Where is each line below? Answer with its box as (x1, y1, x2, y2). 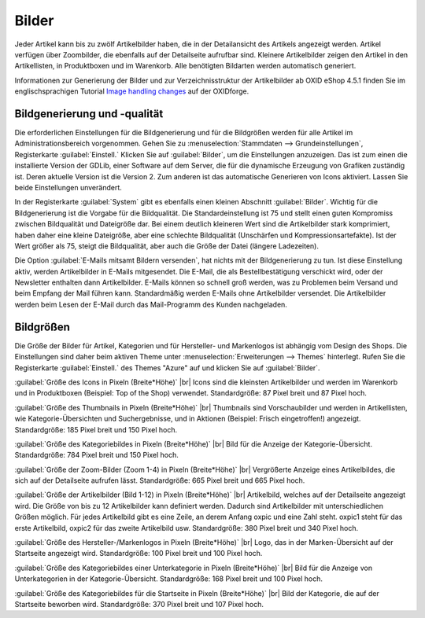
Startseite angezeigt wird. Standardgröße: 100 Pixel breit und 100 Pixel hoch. (14, 549, 263, 558)
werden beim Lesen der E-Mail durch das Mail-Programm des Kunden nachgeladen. (14, 300, 287, 309)
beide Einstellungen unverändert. (14, 182, 122, 192)
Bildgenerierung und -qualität (14, 107, 164, 120)
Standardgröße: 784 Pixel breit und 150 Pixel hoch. (14, 451, 179, 460)
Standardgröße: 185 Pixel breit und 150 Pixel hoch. (14, 425, 177, 434)
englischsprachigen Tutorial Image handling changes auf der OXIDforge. (14, 86, 249, 96)
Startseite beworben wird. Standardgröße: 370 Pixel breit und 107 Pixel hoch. (14, 599, 264, 609)
